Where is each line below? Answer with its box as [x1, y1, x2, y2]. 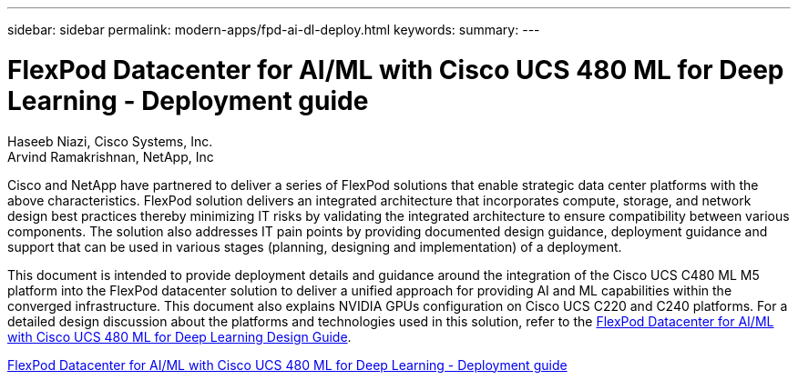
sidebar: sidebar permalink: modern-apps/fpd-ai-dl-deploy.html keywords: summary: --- [7, 22, 540, 37]
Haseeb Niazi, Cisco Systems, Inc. [7, 133, 213, 149]
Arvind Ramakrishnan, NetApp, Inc [7, 148, 214, 165]
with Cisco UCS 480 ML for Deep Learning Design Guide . [7, 328, 352, 345]
